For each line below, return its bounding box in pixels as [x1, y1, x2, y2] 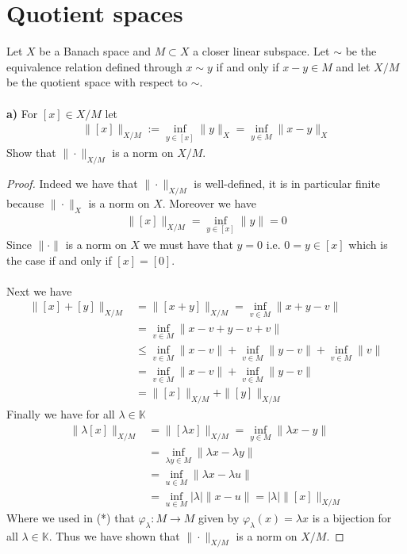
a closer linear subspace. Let [193, 43, 330, 59]
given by [198, 509, 240, 525]
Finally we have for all [6, 406, 115, 422]
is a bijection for [312, 509, 392, 525]
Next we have [6, 282, 72, 299]
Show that [6, 144, 56, 161]
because [6, 194, 44, 211]
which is [348, 235, 388, 252]
